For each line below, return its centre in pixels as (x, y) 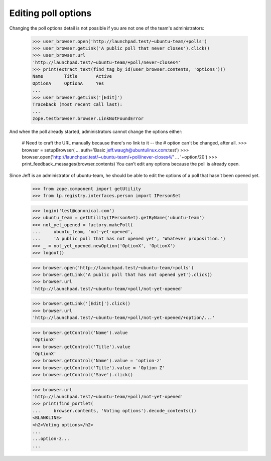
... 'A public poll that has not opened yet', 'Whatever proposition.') (129, 239)
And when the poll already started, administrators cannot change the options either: (96, 131)
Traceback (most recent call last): (78, 105)
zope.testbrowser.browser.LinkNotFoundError (88, 118)
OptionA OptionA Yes (68, 83)
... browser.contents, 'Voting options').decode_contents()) (114, 411)
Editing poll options (50, 13)
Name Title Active (72, 76)
